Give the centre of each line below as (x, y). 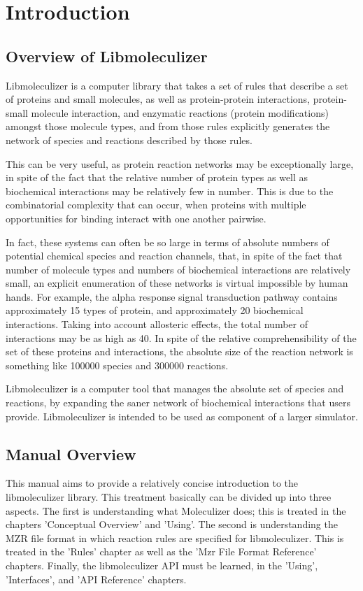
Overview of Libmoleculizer (107, 56)
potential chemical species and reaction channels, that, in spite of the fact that (174, 256)
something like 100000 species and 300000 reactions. (117, 365)
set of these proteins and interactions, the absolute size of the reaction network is (179, 351)
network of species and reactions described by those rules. (129, 140)
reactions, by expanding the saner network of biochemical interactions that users (178, 403)
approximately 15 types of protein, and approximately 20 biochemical (155, 310)
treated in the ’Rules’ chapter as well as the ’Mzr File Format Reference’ (161, 551)
